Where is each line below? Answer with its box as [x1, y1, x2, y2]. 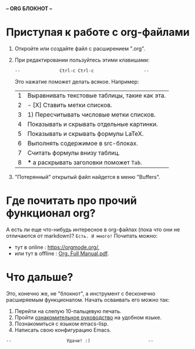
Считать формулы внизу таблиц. [27, 148, 120, 157]
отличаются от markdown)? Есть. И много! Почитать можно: [6, 232, 158, 239]
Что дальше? [6, 271, 73, 284]
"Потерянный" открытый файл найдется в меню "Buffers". [14, 173, 160, 180]
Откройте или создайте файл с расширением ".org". [14, 45, 146, 52]
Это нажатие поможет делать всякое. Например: [14, 78, 139, 85]
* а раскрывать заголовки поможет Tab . [27, 158, 142, 167]
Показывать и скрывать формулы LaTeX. [27, 129, 144, 138]
